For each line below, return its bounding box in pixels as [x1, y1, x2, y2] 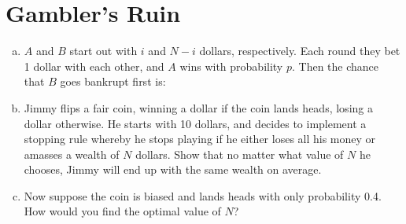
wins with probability [179, 57, 283, 74]
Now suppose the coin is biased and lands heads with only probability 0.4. [24, 187, 382, 204]
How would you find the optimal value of [24, 203, 221, 219]
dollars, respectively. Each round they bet [199, 42, 400, 59]
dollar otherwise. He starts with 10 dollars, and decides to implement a [24, 115, 367, 131]
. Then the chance [291, 57, 379, 74]
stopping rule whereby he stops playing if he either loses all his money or [24, 130, 376, 147]
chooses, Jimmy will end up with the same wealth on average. [24, 161, 322, 178]
